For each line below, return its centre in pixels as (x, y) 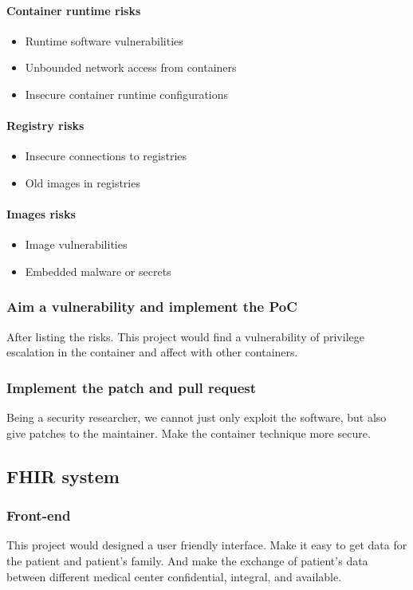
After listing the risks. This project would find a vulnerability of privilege (185, 336)
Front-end (39, 515)
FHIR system (63, 476)
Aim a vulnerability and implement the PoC (152, 307)
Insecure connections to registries (106, 156)
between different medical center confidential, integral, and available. (174, 576)
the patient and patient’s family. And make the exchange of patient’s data (187, 560)
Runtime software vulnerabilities (104, 40)
